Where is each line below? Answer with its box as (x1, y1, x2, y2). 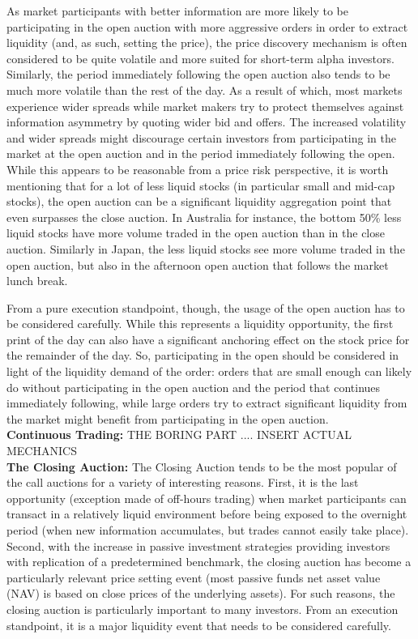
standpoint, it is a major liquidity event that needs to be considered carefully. (6, 616, 391, 633)
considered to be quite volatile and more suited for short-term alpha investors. (6, 49, 395, 66)
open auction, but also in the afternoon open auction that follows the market (6, 256, 389, 273)
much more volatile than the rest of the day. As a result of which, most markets (6, 81, 403, 98)
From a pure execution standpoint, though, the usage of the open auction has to (6, 299, 405, 316)
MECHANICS (6, 442, 77, 459)
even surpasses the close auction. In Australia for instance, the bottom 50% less (6, 208, 402, 225)
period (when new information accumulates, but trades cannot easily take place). (6, 522, 409, 538)
